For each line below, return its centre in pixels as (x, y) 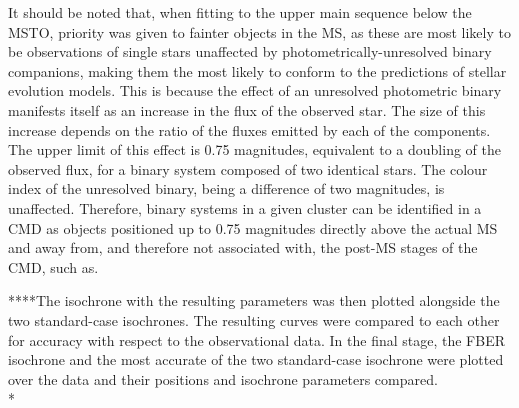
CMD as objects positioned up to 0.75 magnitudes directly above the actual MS (253, 227)
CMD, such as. (53, 266)
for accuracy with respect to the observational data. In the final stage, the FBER (256, 339)
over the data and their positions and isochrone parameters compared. (223, 378)
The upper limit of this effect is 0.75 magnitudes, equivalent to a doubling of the (254, 149)
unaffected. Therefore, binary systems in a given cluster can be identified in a (245, 207)
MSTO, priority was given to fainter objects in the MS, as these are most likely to (259, 31)
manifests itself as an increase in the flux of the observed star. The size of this (247, 109)
